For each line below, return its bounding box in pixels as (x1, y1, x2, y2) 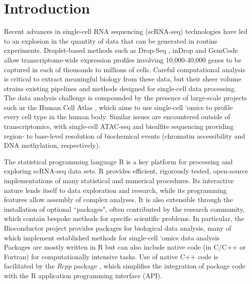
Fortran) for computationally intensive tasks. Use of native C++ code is (4, 251, 219, 261)
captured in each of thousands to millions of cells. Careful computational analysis (4, 64, 245, 74)
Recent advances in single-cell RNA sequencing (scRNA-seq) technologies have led (4, 26, 248, 36)
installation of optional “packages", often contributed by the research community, (4, 204, 245, 214)
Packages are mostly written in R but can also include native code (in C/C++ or (4, 242, 246, 252)
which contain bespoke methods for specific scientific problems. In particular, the (4, 213, 244, 223)
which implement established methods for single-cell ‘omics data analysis (4, 232, 220, 242)
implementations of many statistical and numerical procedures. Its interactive (4, 175, 234, 186)
